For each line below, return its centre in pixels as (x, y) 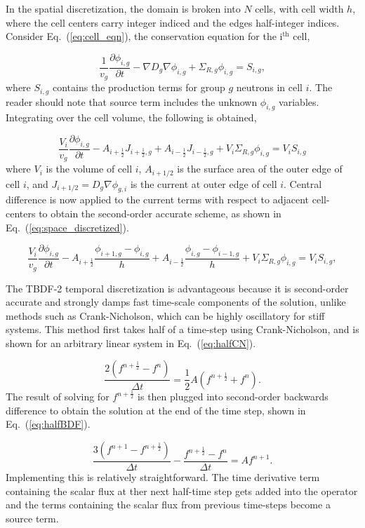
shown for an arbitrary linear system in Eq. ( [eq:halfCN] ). (131, 343)
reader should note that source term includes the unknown (132, 101)
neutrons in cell (269, 87)
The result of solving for (58, 397)
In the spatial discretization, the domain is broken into (123, 8)
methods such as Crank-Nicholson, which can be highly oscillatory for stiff (165, 315)
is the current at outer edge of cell (204, 183)
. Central (303, 183)
